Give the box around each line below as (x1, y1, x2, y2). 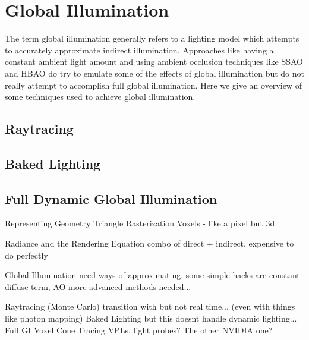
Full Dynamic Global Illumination (5, 189, 217, 207)
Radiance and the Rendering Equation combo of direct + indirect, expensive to (5, 237, 294, 250)
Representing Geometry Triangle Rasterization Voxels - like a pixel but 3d (5, 217, 275, 229)
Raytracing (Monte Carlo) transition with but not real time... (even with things (5, 300, 295, 313)
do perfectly (5, 248, 48, 261)
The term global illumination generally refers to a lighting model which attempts (5, 32, 299, 45)
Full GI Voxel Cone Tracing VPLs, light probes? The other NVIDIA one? (5, 323, 273, 336)
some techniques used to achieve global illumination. (5, 90, 196, 103)
